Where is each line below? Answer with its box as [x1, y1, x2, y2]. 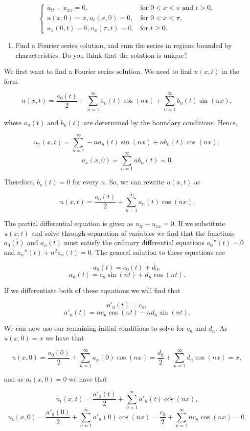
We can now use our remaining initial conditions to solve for [4, 323, 185, 333]
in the [222, 66, 240, 76]
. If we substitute [174, 218, 225, 228]
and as [4, 374, 23, 384]
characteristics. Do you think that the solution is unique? [15, 49, 187, 60]
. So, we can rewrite [105, 177, 164, 187]
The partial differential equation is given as [4, 218, 134, 228]
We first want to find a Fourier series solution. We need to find [4, 66, 192, 76]
